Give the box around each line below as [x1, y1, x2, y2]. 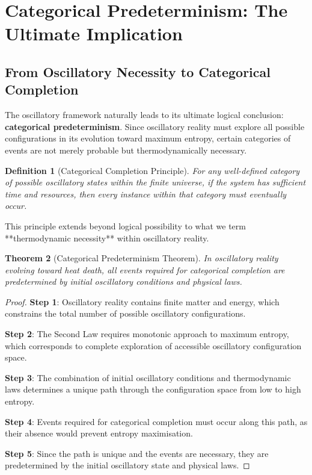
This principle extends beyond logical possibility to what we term [5, 219, 246, 232]
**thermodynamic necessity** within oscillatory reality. [5, 231, 209, 244]
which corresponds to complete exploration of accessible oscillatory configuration [5, 339, 302, 352]
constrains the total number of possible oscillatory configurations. [5, 307, 246, 320]
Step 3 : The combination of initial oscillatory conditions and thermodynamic [5, 371, 291, 383]
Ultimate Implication [5, 21, 183, 46]
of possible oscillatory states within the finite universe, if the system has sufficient [5, 176, 306, 188]
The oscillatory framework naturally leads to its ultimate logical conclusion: [5, 108, 284, 121]
